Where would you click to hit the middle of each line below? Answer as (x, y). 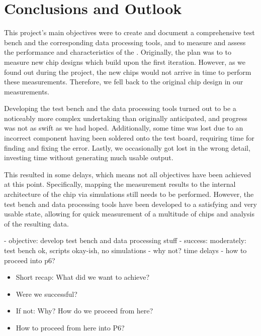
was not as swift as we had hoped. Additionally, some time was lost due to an (124, 128)
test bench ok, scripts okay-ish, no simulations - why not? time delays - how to (125, 250)
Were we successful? (47, 294)
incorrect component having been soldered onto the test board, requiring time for (129, 138)
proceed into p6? (30, 260)
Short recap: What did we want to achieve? (83, 277)
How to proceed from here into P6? (70, 327)
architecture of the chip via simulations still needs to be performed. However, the (129, 194)
